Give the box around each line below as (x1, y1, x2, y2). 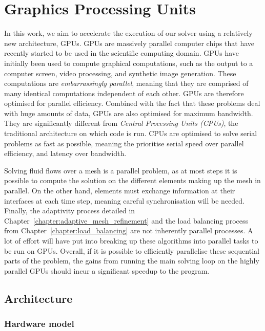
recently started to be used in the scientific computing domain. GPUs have (4, 48, 239, 58)
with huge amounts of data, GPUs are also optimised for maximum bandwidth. (4, 107, 253, 118)
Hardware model (4, 317, 74, 330)
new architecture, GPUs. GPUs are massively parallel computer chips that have (4, 37, 255, 48)
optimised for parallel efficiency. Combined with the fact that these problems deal (4, 98, 260, 108)
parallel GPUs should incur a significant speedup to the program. (4, 265, 210, 276)
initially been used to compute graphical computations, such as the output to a (4, 57, 253, 68)
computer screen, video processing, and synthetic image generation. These (4, 68, 236, 78)
